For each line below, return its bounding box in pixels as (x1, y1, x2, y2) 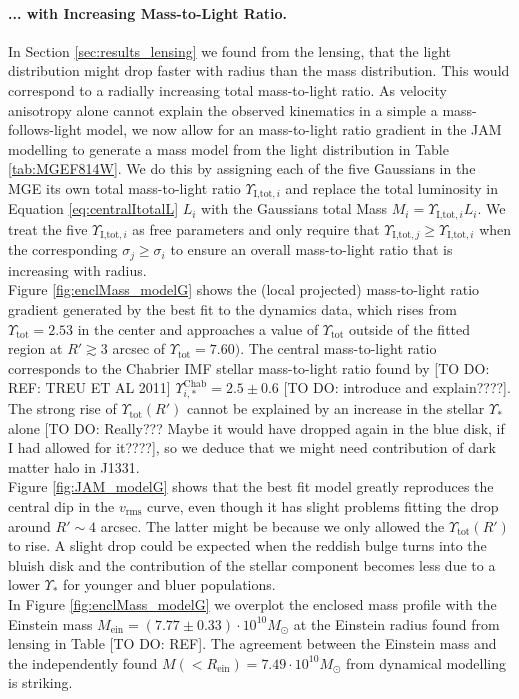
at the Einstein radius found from (293, 613, 500, 634)
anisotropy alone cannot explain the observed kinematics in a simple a (8, 99, 438, 120)
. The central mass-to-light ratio (240, 338, 437, 359)
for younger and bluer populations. (63, 574, 276, 595)
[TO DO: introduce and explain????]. (283, 377, 511, 398)
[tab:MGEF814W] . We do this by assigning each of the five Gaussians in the (8, 158, 476, 179)
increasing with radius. (8, 259, 147, 280)
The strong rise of (8, 398, 117, 419)
